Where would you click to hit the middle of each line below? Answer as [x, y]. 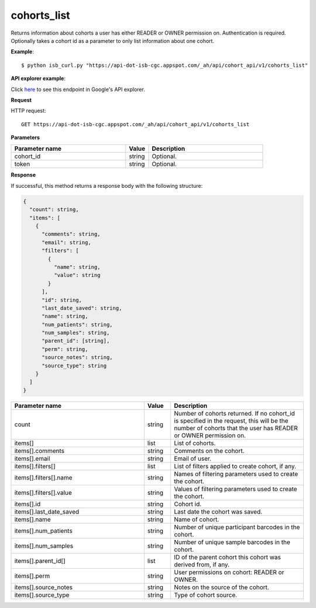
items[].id [28, 504]
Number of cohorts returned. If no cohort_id [234, 413]
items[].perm [32, 576]
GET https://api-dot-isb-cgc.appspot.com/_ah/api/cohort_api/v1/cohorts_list [135, 124]
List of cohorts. [195, 443]
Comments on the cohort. [209, 451]
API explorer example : [38, 79]
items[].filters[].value [43, 492]
